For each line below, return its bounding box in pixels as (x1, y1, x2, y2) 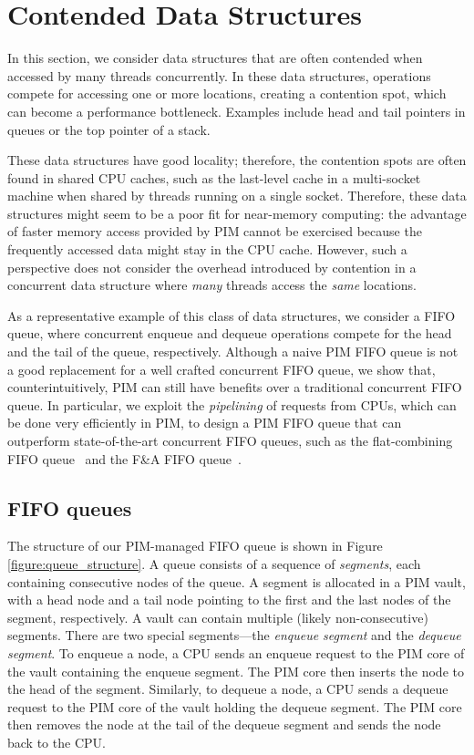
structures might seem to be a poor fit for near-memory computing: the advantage (7, 203, 467, 222)
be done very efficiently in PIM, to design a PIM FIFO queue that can (7, 413, 402, 432)
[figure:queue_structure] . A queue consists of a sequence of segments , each (7, 553, 421, 573)
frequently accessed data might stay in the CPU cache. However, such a (7, 240, 407, 259)
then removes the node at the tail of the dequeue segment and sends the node (7, 715, 441, 734)
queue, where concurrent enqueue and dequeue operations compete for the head (7, 324, 452, 343)
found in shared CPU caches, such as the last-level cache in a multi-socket (7, 168, 421, 187)
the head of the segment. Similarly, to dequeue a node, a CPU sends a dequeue (7, 679, 448, 698)
